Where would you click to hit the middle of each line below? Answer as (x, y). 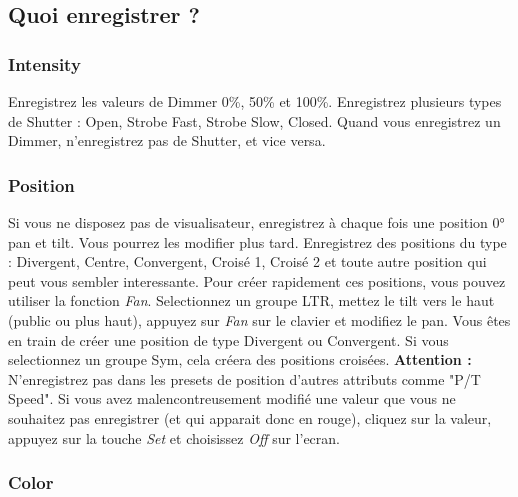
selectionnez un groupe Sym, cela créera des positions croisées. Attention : (240, 359)
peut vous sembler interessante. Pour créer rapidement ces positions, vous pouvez (257, 280)
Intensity (44, 63)
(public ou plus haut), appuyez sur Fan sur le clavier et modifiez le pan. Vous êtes (259, 319)
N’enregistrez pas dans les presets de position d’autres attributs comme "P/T (244, 378)
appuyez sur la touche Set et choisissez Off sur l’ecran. (174, 437)
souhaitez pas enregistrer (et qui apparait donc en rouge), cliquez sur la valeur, (250, 417)
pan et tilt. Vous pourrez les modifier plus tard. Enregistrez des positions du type (257, 241)
